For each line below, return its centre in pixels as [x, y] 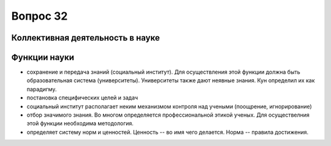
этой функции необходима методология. [80, 123]
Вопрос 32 [40, 16]
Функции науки [43, 57]
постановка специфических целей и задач [82, 98]
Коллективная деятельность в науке [86, 38]
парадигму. [42, 89]
